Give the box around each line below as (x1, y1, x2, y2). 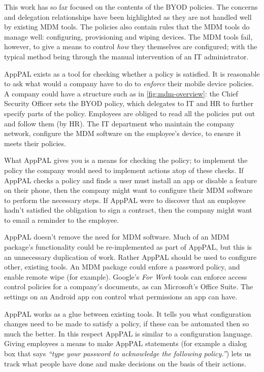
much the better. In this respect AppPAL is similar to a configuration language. (4, 328, 253, 339)
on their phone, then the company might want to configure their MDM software (4, 185, 253, 195)
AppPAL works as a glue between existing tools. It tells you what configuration (4, 308, 251, 319)
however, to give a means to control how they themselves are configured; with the (4, 41, 257, 52)
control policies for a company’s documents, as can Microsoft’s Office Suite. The (4, 281, 253, 292)
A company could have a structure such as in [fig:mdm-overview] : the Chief (4, 88, 238, 98)
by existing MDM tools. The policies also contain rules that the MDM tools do (4, 21, 250, 32)
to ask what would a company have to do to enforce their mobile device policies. (4, 78, 254, 89)
